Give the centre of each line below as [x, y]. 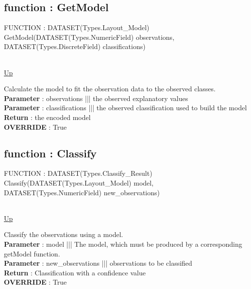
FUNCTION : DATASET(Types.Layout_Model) [77, 27]
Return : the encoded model [47, 117]
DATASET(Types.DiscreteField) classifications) [75, 46]
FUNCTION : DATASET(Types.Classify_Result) [78, 173]
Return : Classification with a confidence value [75, 272]
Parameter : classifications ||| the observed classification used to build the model [125, 108]
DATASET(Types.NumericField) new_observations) [82, 192]
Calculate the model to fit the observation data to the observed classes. [110, 89]
